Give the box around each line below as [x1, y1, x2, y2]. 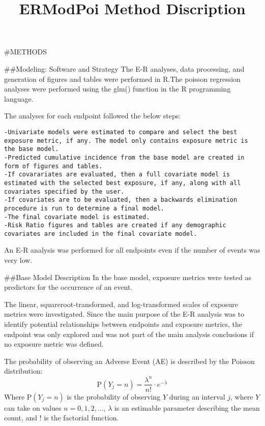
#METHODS [4, 46, 47, 57]
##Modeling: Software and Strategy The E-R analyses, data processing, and [4, 63, 245, 74]
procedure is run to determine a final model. [4, 204, 164, 212]
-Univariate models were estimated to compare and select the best [4, 128, 238, 136]
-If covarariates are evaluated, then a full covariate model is [4, 171, 230, 178]
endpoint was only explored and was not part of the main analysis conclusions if [4, 328, 254, 339]
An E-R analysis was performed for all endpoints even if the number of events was [4, 245, 260, 255]
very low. [4, 255, 33, 265]
